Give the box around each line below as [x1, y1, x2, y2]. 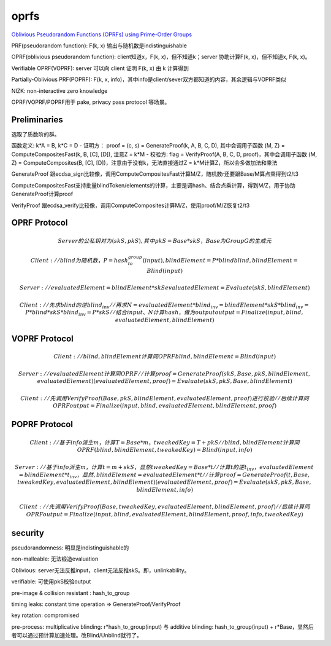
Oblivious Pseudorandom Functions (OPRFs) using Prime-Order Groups [11, 31, 192, 38]
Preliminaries [11, 114, 64, 125]
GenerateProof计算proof [11, 191, 74, 198]
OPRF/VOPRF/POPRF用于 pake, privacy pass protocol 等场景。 [11, 98, 170, 106]
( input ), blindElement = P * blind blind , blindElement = [142, 257, 299, 264]
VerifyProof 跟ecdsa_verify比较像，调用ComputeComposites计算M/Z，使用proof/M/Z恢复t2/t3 [11, 202, 250, 209]
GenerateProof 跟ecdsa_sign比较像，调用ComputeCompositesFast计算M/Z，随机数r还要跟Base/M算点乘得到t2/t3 [11, 170, 299, 178]
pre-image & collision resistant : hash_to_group [11, 589, 130, 596]
